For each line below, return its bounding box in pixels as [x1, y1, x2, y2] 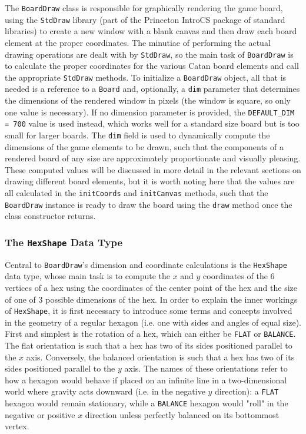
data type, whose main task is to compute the [5, 270, 170, 282]
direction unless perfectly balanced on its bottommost [85, 408, 280, 420]
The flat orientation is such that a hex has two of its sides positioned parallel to [5, 339, 292, 352]
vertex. [5, 420, 29, 432]
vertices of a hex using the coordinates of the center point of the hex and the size [5, 281, 297, 293]
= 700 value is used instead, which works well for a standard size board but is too [5, 117, 300, 130]
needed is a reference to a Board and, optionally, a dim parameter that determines [5, 82, 300, 95]
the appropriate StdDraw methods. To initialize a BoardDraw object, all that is [5, 71, 287, 83]
